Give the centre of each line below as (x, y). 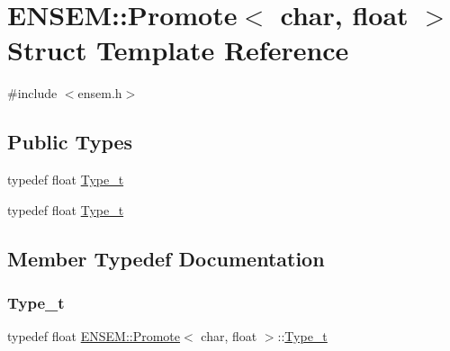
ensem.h (100, 93)
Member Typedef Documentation (166, 258)
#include (32, 93)
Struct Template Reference (178, 50)
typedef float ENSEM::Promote (94, 336)
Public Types (70, 142)
